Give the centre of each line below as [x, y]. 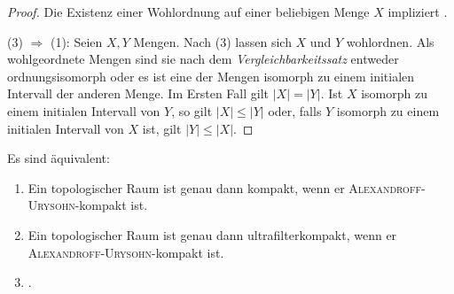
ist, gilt [162, 128]
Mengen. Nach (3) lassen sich [212, 41]
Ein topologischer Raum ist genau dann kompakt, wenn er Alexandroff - [227, 187]
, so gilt [192, 110]
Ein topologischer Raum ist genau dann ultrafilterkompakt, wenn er [212, 234]
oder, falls [295, 110]
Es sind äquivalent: [59, 158]
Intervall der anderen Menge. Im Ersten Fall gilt [138, 93]
